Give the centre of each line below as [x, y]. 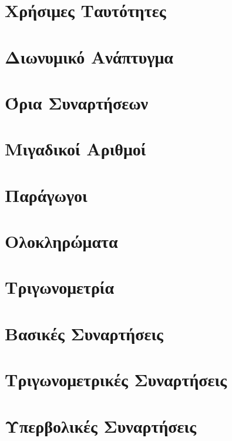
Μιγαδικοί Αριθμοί [75, 149]
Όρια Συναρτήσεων [77, 102]
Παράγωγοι [46, 195]
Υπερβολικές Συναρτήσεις [100, 425]
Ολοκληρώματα [61, 241]
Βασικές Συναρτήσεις [84, 333]
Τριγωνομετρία [60, 287]
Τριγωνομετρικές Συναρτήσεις [116, 379]
